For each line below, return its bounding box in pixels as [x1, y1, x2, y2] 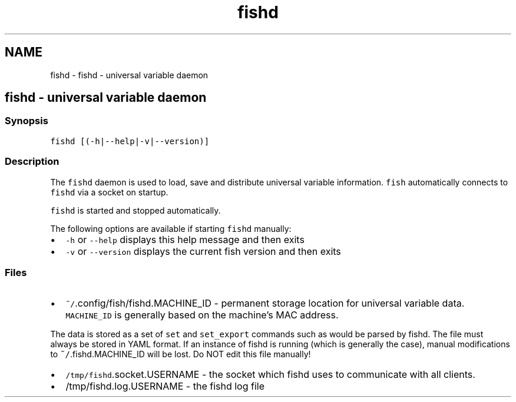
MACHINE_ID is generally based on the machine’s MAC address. [65, 309, 339, 321]
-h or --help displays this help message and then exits [65, 233, 305, 245]
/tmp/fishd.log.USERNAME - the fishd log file [65, 380, 265, 393]
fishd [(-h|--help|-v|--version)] [50, 136, 210, 146]
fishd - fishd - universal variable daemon [50, 69, 209, 80]
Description [5, 155, 59, 168]
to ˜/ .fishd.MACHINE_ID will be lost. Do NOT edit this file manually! [50, 349, 311, 360]
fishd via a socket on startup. [50, 187, 168, 197]
